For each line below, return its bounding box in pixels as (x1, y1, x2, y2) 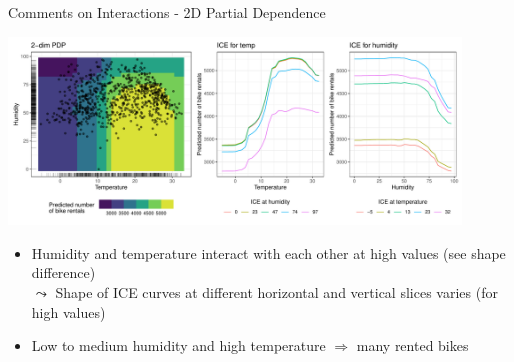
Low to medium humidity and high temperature (31, 335, 326, 356)
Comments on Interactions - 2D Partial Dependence (8, 2, 326, 22)
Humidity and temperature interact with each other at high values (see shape (31, 242, 506, 263)
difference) (31, 262, 96, 283)
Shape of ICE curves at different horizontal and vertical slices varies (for (55, 282, 498, 303)
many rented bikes (356, 335, 469, 356)
